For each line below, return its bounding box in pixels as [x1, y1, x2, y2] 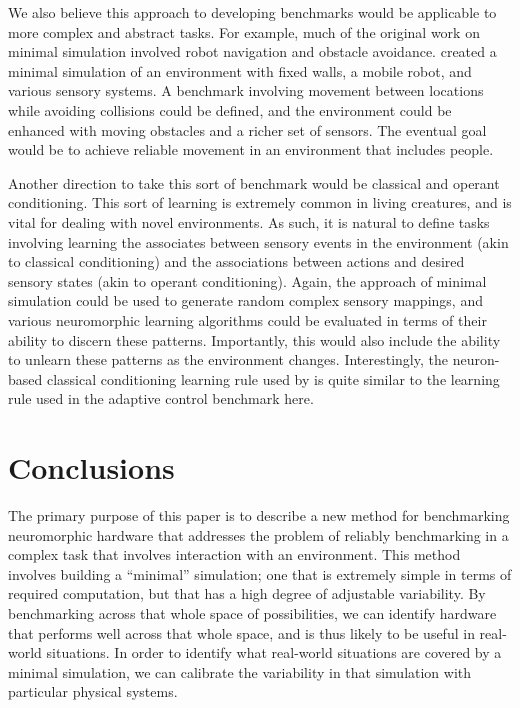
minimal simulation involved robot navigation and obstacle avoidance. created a [8, 41, 497, 62]
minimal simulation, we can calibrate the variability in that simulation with [8, 661, 472, 682]
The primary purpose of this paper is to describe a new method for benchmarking [8, 505, 510, 525]
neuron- [452, 349, 500, 370]
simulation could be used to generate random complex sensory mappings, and [8, 290, 483, 311]
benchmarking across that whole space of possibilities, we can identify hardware [8, 602, 497, 623]
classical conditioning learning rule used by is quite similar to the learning [46, 368, 500, 389]
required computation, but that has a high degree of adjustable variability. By [8, 583, 486, 604]
